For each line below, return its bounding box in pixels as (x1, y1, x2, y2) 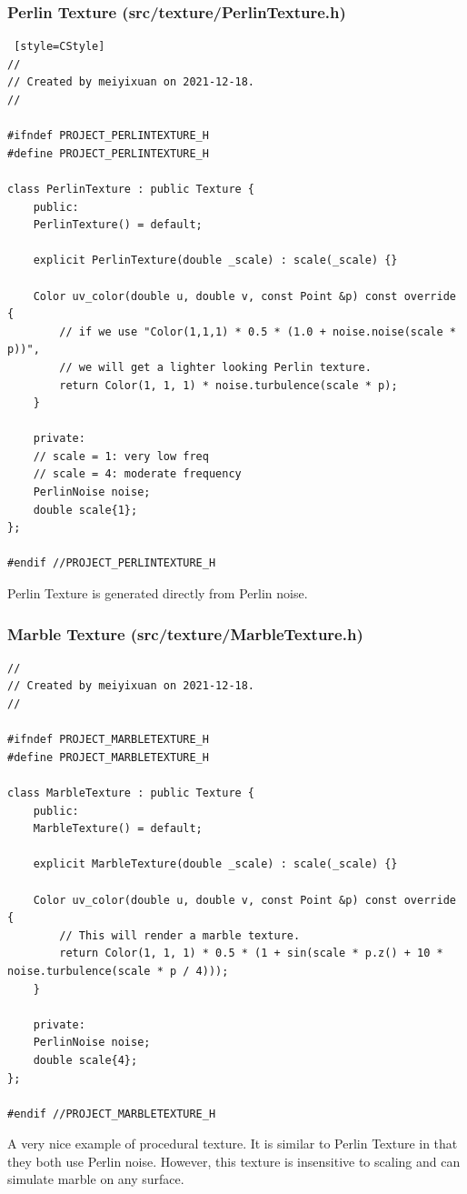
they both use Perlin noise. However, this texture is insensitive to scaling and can (7, 1151, 461, 1170)
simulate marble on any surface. (7, 1169, 184, 1189)
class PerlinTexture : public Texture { (7, 182, 255, 196)
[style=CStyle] (14, 40, 105, 54)
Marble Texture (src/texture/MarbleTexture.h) (7, 622, 363, 645)
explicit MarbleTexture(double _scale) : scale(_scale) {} (33, 858, 398, 871)
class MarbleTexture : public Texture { (7, 787, 255, 799)
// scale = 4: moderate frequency (33, 467, 242, 481)
